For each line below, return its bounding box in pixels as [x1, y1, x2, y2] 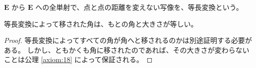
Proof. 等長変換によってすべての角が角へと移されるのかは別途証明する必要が [4, 35, 252, 45]
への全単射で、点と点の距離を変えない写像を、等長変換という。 [35, 2, 243, 12]
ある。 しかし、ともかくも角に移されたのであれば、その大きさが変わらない [4, 44, 250, 55]
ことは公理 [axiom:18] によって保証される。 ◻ [4, 54, 153, 65]
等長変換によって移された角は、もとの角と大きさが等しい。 [4, 18, 198, 29]
